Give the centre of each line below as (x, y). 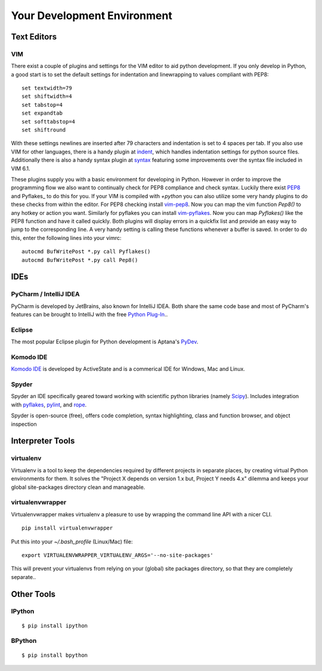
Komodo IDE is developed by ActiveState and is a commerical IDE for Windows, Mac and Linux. (128, 369)
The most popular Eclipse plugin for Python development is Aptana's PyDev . (105, 342)
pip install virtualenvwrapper (67, 528)
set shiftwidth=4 (47, 96)
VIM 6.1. (21, 168)
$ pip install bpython (55, 655)
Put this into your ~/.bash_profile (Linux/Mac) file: (72, 541)
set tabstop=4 (42, 105)
